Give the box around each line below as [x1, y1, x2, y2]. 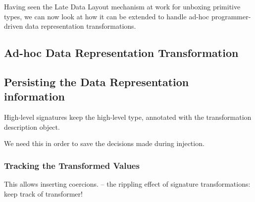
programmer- [211, 11, 251, 21]
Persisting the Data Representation [4, 74, 189, 89]
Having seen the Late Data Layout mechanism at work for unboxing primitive [4, 1, 241, 11]
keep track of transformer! [4, 188, 83, 199]
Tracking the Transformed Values [4, 159, 140, 171]
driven [4, 21, 23, 31]
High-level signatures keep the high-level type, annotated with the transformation [4, 112, 252, 122]
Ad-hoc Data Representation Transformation [4, 45, 239, 60]
